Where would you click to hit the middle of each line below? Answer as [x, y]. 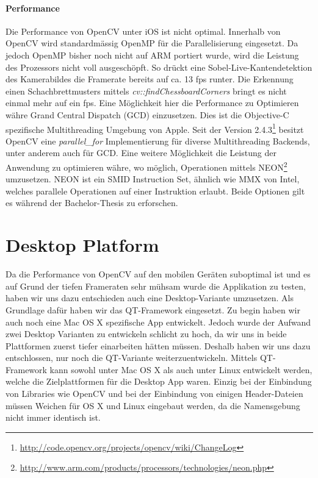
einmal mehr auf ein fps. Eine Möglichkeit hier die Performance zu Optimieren [152, 103]
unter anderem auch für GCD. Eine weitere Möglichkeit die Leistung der [141, 153]
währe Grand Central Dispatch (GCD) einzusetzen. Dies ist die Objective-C [147, 114]
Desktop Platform [82, 245]
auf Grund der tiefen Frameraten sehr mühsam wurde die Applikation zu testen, [156, 286]
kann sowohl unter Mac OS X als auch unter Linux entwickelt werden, [181, 369]
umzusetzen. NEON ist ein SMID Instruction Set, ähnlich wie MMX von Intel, [153, 179]
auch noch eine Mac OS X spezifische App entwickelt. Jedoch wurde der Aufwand [158, 322]
